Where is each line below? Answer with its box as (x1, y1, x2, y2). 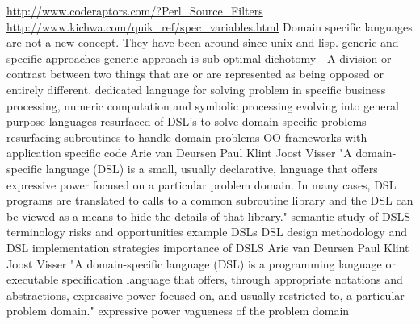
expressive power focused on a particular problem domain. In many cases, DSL (6, 176, 397, 193)
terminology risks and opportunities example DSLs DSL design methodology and (6, 223, 407, 240)
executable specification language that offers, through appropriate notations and (6, 271, 403, 288)
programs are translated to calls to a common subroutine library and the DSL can (6, 192, 414, 209)
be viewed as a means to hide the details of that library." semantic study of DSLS (6, 207, 410, 224)
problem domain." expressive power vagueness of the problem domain (6, 302, 350, 319)
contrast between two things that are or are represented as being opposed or (6, 65, 384, 82)
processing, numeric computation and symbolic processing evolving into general (6, 97, 399, 114)
